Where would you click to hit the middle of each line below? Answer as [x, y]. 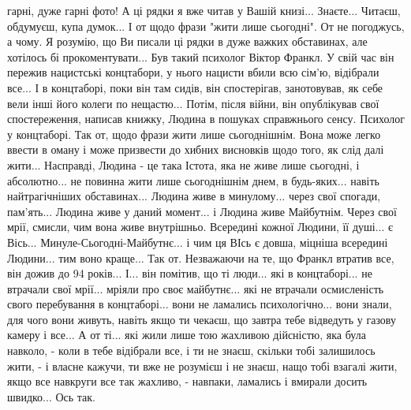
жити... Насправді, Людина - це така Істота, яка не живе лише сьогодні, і [183, 164]
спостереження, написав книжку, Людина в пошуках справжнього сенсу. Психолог [206, 119]
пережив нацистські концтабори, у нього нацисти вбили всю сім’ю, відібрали [193, 72]
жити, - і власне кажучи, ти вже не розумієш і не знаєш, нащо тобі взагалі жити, [202, 365]
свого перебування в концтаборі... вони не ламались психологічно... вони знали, [200, 304]
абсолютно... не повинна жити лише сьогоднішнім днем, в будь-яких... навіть [193, 180]
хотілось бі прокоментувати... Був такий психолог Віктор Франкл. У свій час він [201, 56]
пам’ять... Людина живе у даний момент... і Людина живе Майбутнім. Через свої [202, 211]
